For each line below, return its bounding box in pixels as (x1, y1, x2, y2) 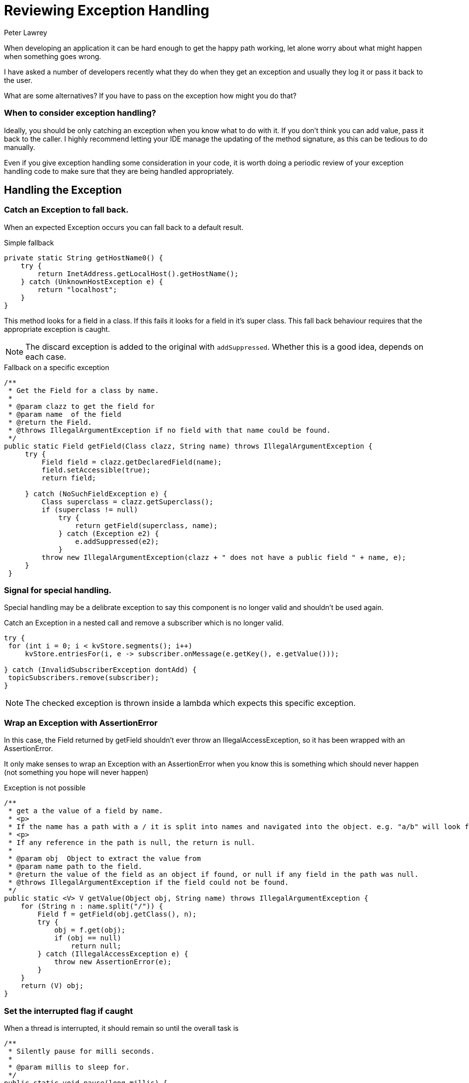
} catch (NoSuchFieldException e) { (25, 489, 167, 498)
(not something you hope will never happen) (4, 768, 149, 777)
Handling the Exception (4, 183, 122, 196)
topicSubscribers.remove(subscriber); (8, 674, 159, 682)
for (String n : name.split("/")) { (20, 902, 163, 911)
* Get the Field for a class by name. (8, 386, 159, 394)
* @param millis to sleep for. (8, 1063, 130, 1071)
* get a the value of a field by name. (8, 807, 163, 815)
